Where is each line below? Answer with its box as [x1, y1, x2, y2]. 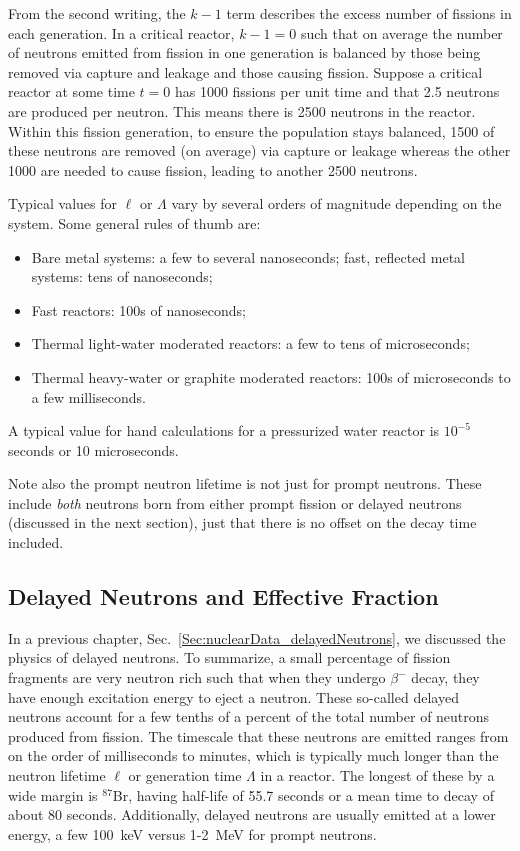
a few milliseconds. [31, 386, 146, 407]
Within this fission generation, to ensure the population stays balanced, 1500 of [8, 120, 495, 141]
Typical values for [8, 193, 118, 214]
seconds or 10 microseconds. [8, 439, 179, 460]
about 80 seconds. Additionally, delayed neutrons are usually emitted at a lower [8, 804, 496, 825]
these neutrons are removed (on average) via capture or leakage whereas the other [8, 140, 511, 161]
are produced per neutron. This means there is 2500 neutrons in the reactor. [8, 100, 476, 121]
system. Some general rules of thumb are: [8, 212, 261, 233]
